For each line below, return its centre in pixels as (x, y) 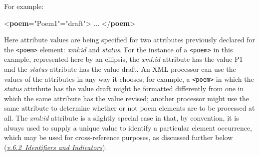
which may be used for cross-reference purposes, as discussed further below (119, 137)
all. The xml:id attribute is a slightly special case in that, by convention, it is (122, 118)
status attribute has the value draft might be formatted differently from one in (124, 88)
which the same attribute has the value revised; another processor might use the (127, 98)
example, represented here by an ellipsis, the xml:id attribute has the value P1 (124, 59)
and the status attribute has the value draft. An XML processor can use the (120, 69)
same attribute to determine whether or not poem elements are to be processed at (129, 108)
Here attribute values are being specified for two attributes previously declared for (130, 40)
